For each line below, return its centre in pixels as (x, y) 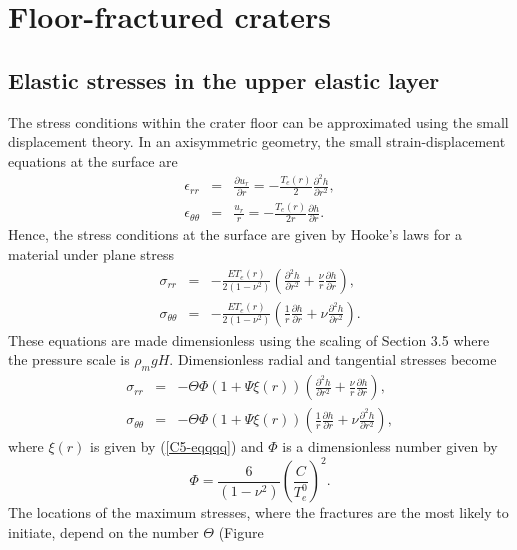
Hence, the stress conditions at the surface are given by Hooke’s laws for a (235, 234)
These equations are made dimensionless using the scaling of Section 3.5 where (249, 339)
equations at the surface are (93, 160)
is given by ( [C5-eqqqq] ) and (177, 446)
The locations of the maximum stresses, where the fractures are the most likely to (258, 512)
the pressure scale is (69, 359)
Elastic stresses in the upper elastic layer (224, 79)
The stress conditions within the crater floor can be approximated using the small (258, 121)
